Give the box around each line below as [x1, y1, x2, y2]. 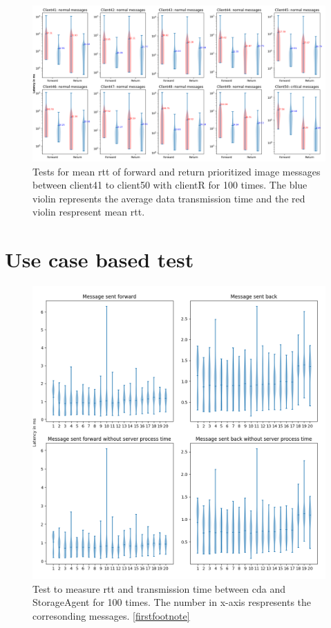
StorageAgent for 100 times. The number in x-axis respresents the [32, 595, 312, 609]
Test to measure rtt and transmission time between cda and [32, 581, 286, 596]
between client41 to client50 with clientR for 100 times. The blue [32, 178, 308, 192]
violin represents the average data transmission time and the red [32, 191, 305, 205]
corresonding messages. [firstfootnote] [32, 608, 190, 622]
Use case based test [5, 245, 194, 274]
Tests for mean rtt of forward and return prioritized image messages [32, 164, 321, 178]
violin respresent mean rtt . [32, 204, 145, 219]
